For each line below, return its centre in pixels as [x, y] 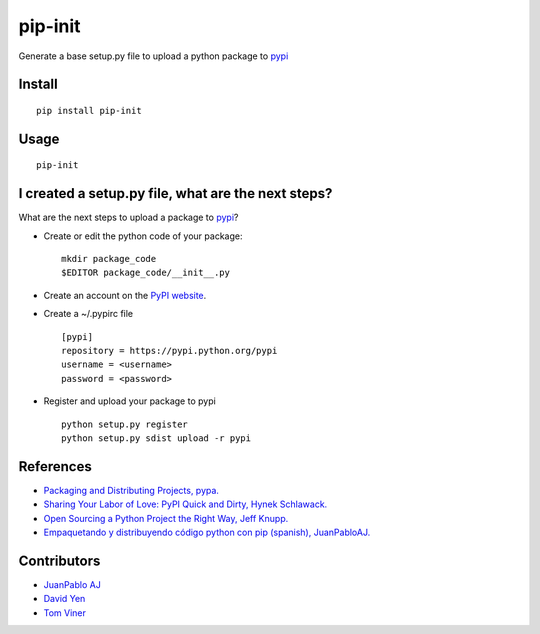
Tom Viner [65, 612]
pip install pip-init [89, 110]
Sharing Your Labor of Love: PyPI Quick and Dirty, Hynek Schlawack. [185, 504]
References [55, 466]
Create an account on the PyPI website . [125, 295]
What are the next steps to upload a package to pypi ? [128, 217]
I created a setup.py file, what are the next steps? [175, 193]
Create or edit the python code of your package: [143, 236]
